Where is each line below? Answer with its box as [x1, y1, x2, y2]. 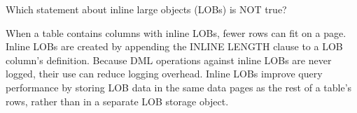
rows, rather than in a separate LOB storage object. [6, 93, 229, 108]
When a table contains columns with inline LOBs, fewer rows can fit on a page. [6, 25, 346, 40]
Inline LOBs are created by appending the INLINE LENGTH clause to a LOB [6, 39, 343, 54]
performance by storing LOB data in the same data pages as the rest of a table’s [6, 80, 352, 94]
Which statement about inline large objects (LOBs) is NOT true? [6, 2, 287, 16]
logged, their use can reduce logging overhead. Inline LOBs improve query [6, 66, 323, 81]
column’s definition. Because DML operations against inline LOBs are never [6, 52, 332, 67]
